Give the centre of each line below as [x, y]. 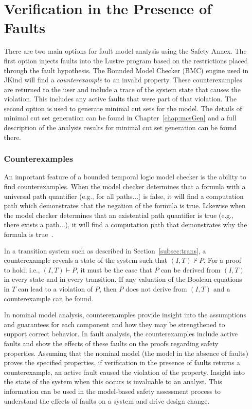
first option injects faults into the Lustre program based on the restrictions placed [126, 60]
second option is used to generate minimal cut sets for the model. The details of [123, 108]
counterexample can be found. [49, 298]
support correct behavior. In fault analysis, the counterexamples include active [121, 334]
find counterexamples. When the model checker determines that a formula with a [125, 186]
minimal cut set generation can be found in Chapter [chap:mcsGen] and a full [120, 118]
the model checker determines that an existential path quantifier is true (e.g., [119, 215]
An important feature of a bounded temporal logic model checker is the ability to [125, 177]
